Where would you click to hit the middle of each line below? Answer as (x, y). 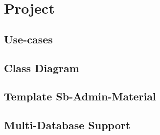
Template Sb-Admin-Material (80, 96)
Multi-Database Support (67, 125)
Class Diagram (42, 67)
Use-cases (28, 39)
